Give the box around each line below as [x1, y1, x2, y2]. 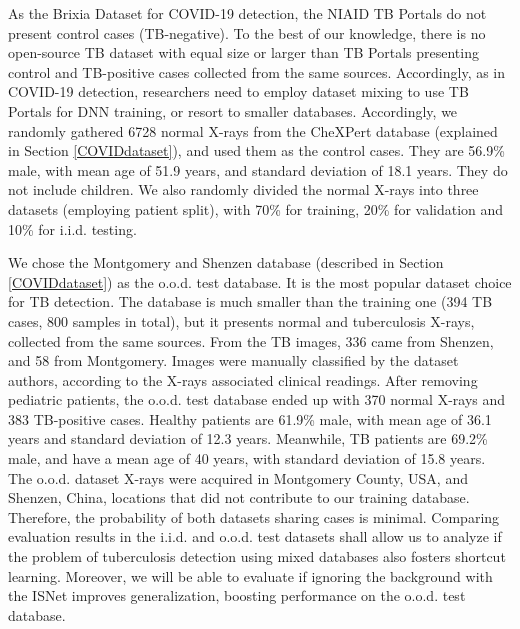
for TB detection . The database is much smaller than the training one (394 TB [8, 291, 493, 312]
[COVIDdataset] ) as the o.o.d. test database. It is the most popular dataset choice [8, 271, 512, 292]
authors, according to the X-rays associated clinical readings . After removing [8, 369, 478, 390]
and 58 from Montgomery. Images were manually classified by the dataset [8, 350, 459, 371]
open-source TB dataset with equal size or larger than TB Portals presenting [8, 42, 479, 63]
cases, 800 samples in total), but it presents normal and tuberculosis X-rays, [8, 310, 475, 331]
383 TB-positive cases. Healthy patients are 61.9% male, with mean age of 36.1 [8, 408, 492, 429]
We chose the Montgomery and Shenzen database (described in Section [8, 252, 444, 273]
